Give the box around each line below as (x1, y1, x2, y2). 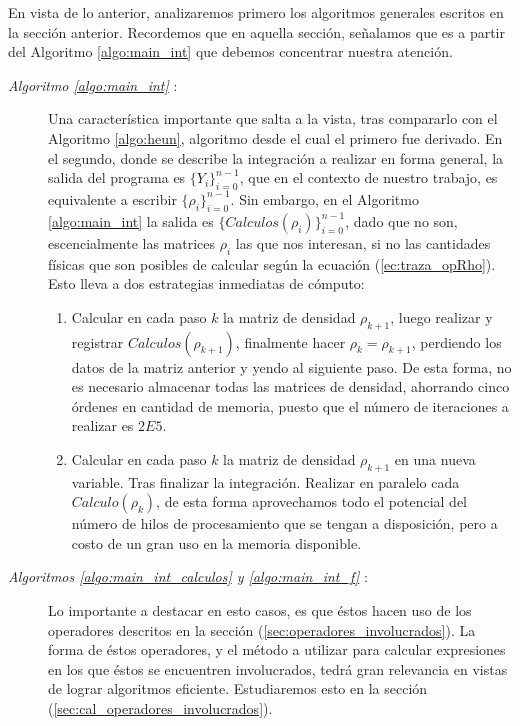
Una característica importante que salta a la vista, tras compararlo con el (48, 108, 498, 129)
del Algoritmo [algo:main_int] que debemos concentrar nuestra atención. (8, 41, 453, 62)
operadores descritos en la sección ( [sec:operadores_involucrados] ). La (48, 619, 476, 640)
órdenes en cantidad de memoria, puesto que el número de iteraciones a (71, 395, 509, 416)
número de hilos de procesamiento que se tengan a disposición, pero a (71, 513, 498, 534)
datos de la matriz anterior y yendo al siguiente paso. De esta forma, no (71, 356, 512, 377)
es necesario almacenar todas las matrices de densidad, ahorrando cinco (71, 376, 510, 397)
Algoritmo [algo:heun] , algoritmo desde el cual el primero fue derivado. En (48, 127, 503, 148)
